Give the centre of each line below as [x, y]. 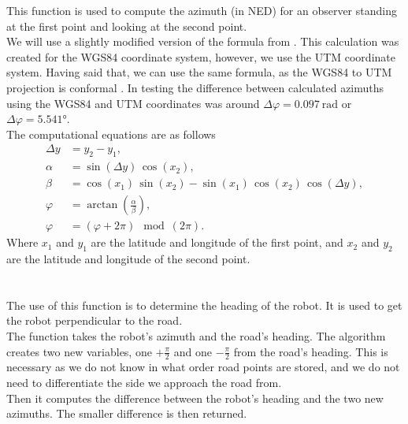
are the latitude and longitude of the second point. [128, 259]
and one [193, 351]
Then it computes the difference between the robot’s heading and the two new [195, 398]
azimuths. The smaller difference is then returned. [127, 413]
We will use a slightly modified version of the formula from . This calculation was [203, 41]
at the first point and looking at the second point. [127, 26]
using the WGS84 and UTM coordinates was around [133, 103]
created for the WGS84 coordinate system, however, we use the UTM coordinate [201, 56]
